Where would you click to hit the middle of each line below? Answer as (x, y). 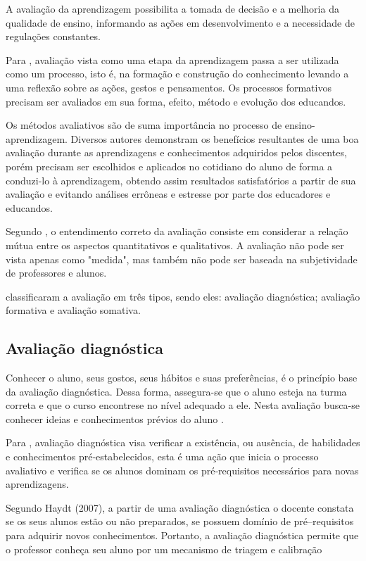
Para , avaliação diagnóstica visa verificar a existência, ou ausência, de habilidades (183, 442)
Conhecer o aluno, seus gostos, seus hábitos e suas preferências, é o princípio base (182, 378)
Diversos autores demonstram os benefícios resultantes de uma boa (215, 138)
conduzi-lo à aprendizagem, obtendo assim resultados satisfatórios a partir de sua (181, 180)
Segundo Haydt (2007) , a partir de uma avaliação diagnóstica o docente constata (180, 507)
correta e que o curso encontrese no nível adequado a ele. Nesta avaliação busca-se (183, 405)
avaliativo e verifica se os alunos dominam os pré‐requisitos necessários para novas (182, 470)
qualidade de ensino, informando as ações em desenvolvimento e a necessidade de (180, 22)
